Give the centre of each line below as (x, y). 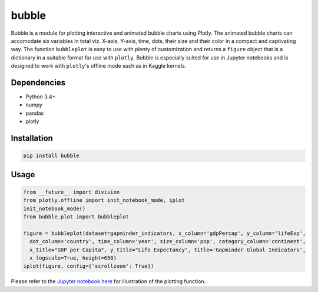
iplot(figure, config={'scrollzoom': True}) (89, 266)
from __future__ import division (72, 192)
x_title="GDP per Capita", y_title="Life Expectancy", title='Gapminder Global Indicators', (168, 250)
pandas (35, 113)
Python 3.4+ (41, 97)
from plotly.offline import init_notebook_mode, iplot (104, 200)
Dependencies (38, 82)
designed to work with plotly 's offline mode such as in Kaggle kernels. (99, 66)
